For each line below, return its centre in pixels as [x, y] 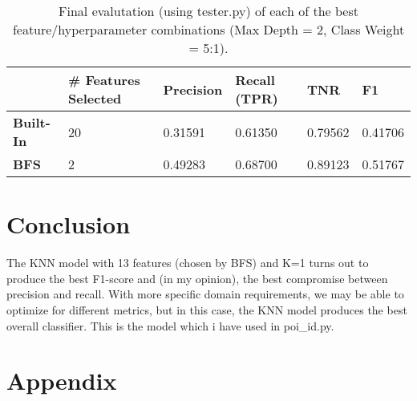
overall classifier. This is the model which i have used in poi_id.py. [170, 325]
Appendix [62, 381]
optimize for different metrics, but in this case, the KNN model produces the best [207, 309]
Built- [32, 122]
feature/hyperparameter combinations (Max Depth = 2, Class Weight [208, 29]
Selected [95, 98]
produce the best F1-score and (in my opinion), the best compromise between [197, 278]
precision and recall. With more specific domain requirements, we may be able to [205, 294]
